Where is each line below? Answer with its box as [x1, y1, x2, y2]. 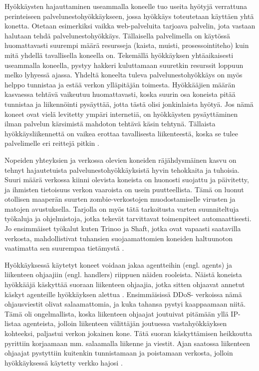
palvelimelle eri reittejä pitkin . [4, 138, 99, 148]
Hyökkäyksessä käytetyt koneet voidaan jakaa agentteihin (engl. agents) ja [4, 259, 233, 270]
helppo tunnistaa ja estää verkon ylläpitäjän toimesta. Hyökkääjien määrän [4, 79, 236, 89]
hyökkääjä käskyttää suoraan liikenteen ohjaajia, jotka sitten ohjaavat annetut [4, 279, 245, 290]
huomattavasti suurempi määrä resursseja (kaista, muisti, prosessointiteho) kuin [4, 40, 249, 50]
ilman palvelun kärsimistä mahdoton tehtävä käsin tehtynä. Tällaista [4, 118, 216, 129]
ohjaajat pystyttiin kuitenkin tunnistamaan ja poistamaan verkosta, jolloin [4, 348, 233, 358]
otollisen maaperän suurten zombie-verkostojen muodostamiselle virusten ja [4, 194, 236, 204]
